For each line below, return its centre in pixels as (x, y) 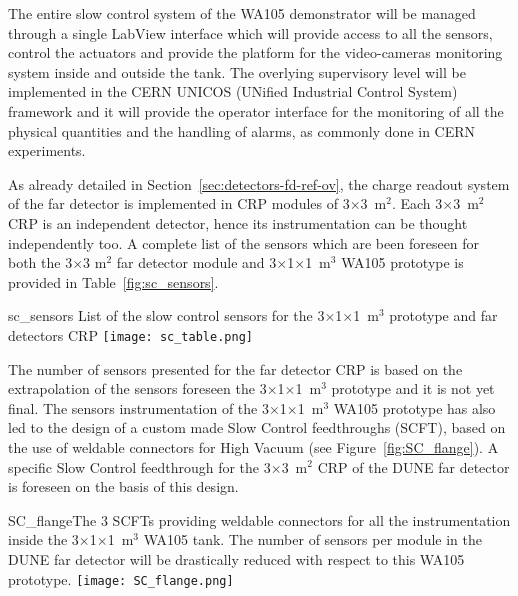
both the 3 (40, 262)
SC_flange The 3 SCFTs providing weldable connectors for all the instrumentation (259, 519)
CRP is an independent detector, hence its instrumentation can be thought (238, 222)
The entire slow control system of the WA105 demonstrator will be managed (242, 13)
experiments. (47, 150)
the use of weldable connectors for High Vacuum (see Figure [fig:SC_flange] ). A (253, 446)
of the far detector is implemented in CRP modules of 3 (179, 203)
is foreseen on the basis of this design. (123, 486)
